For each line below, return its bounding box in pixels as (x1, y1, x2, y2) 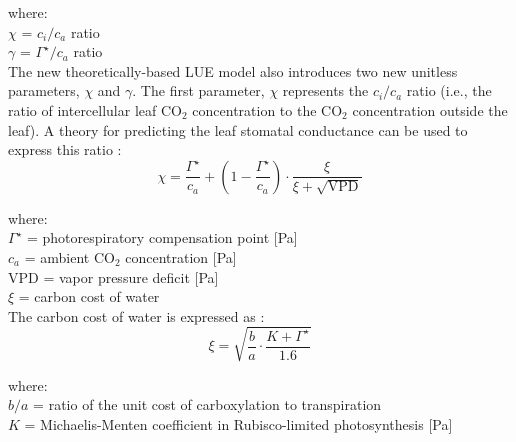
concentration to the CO (192, 99, 343, 120)
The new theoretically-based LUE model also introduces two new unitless (8, 60, 458, 81)
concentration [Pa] (125, 246, 237, 267)
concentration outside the (352, 99, 508, 120)
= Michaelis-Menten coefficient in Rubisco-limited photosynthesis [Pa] (24, 414, 453, 435)
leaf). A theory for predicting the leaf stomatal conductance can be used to (8, 119, 468, 140)
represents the (282, 80, 369, 101)
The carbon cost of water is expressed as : (8, 305, 265, 326)
